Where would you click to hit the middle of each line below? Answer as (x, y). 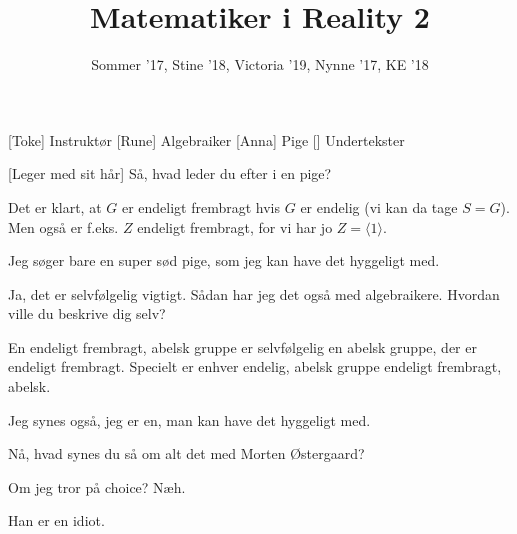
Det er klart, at (55, 206)
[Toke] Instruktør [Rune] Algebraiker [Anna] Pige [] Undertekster (206, 139)
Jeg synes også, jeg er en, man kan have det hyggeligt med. (189, 419)
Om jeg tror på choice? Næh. (97, 486)
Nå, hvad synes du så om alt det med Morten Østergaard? (186, 453)
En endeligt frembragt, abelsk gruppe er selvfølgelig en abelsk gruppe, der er (242, 346)
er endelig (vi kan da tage (379, 206)
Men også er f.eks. (63, 226)
